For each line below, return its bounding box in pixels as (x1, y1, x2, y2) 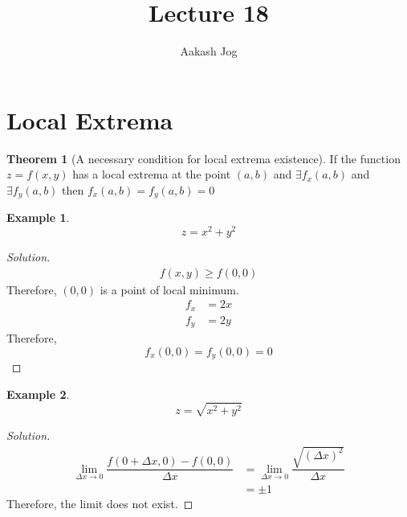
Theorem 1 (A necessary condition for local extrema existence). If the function (6, 150, 401, 166)
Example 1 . (6, 209, 70, 226)
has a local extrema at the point (72, 166, 231, 183)
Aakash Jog (180, 43, 238, 59)
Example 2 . (6, 385, 70, 402)
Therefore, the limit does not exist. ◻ (6, 495, 193, 512)
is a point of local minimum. (100, 281, 239, 297)
